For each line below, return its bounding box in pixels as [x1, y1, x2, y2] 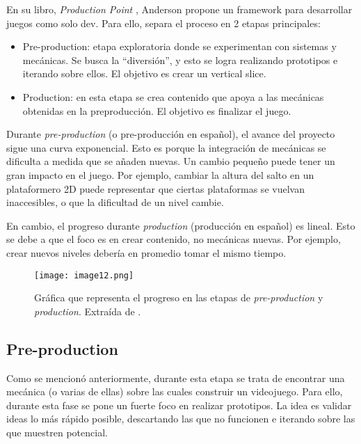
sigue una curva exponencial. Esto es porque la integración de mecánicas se [6, 140, 326, 154]
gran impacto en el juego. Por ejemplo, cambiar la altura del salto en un [6, 167, 314, 182]
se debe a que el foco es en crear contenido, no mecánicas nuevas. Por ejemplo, [6, 232, 341, 246]
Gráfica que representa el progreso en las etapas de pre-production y [34, 290, 323, 305]
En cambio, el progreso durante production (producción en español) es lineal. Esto [6, 218, 355, 232]
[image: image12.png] [34, 270, 134, 280]
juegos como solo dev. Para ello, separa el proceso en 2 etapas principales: [6, 15, 321, 30]
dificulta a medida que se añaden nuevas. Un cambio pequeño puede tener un [6, 154, 335, 168]
